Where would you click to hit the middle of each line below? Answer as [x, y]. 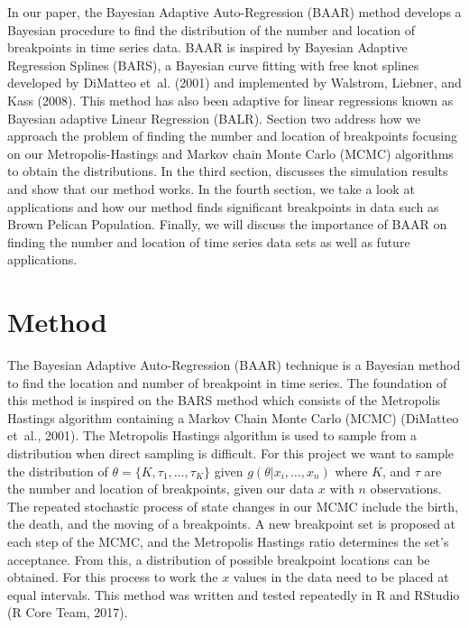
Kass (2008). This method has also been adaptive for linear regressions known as [230, 100]
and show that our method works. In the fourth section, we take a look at [211, 188]
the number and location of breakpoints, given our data [161, 489]
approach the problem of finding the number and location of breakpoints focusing [232, 136]
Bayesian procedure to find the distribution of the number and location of [212, 29]
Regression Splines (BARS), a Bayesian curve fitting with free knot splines [213, 65]
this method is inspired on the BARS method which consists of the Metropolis [224, 400]
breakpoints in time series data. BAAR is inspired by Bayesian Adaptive [207, 47]
